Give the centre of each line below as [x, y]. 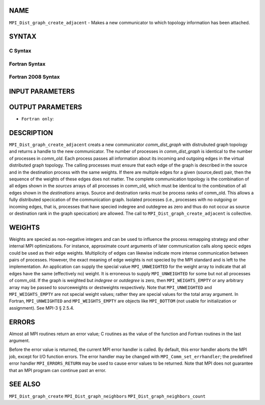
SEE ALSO [25, 384]
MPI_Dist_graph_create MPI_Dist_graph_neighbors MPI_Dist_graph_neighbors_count [107, 396]
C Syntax [20, 51]
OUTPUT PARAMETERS [46, 107]
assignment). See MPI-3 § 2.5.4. [42, 308]
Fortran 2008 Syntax [34, 77]
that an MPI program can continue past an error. [58, 370]
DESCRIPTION [31, 133]
